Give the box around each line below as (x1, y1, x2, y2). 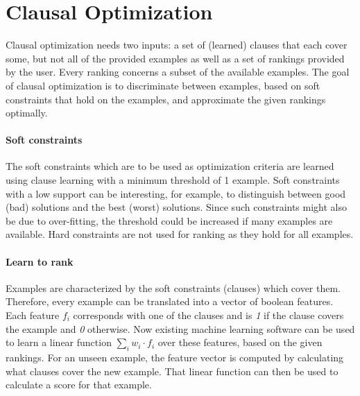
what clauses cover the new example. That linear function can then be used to (6, 363, 338, 378)
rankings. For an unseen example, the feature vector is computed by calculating (6, 350, 344, 365)
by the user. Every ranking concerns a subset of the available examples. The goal (6, 64, 350, 79)
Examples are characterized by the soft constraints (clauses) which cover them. (6, 280, 341, 295)
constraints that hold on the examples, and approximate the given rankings (6, 92, 326, 106)
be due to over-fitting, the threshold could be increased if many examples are (6, 213, 333, 227)
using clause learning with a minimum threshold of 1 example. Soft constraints (6, 173, 340, 187)
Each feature (6, 308, 60, 322)
